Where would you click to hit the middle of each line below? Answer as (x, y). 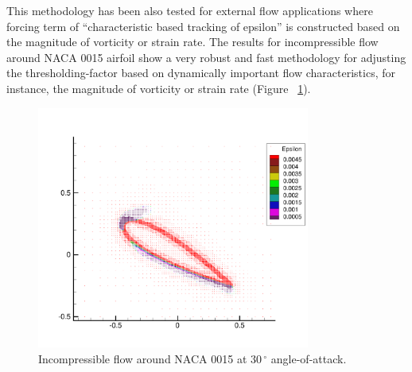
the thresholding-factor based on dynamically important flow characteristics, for (201, 73)
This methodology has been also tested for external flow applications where (190, 10)
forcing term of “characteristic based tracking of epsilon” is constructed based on (203, 26)
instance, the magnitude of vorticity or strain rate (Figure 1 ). (159, 88)
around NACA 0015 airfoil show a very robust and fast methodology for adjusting (206, 57)
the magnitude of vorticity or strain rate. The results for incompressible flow (192, 42)
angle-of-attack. (309, 358)
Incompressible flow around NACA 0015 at (143, 358)
